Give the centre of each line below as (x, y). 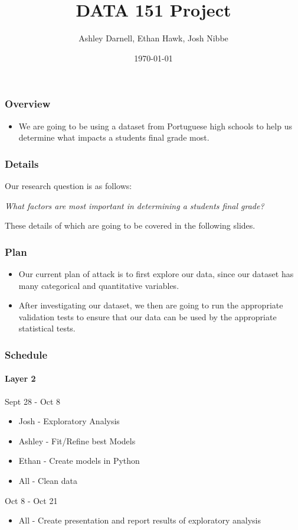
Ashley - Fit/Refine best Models (77, 440)
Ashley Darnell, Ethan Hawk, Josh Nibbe (153, 38)
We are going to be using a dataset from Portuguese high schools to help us (155, 126)
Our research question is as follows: (68, 186)
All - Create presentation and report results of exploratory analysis (140, 520)
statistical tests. (47, 328)
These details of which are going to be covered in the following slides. (130, 225)
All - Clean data (48, 480)
